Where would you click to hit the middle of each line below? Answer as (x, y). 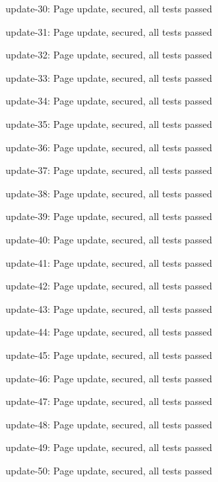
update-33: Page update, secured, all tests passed (109, 77)
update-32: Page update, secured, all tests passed (109, 55)
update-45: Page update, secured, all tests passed (109, 354)
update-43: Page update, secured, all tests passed (109, 308)
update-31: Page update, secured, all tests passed (109, 31)
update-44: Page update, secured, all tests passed (109, 332)
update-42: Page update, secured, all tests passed (109, 286)
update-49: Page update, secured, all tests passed (109, 447)
